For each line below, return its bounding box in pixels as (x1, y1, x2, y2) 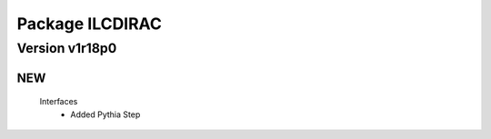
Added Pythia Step (70, 109, 141, 120)
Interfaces (39, 96, 78, 107)
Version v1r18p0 (16, 40, 117, 56)
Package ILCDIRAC (16, 14, 163, 34)
